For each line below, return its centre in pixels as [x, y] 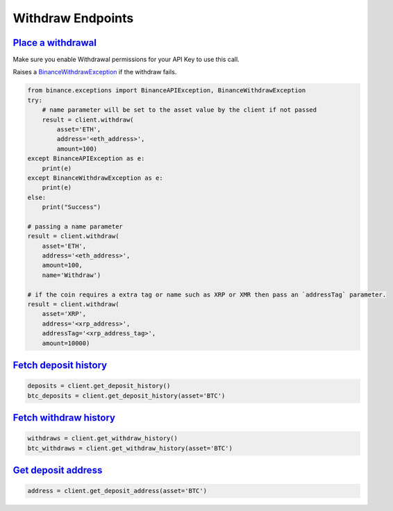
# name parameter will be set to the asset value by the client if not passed [179, 110]
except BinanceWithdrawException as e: [95, 178]
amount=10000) [66, 343]
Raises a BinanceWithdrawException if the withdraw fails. [95, 72]
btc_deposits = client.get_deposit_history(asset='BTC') [126, 395]
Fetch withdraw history [64, 418]
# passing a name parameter [75, 226]
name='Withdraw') [72, 275]
